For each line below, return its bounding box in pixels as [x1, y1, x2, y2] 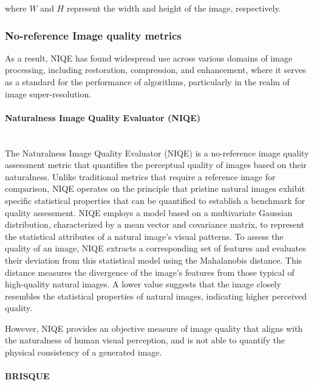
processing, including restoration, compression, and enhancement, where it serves [5, 63, 306, 76]
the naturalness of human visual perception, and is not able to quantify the [5, 334, 285, 346]
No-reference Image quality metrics [5, 27, 182, 43]
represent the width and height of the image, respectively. [66, 2, 281, 14]
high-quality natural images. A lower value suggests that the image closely [5, 278, 281, 290]
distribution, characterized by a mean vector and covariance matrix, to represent [5, 218, 305, 231]
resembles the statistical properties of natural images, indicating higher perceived [5, 289, 307, 302]
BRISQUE [5, 370, 50, 382]
